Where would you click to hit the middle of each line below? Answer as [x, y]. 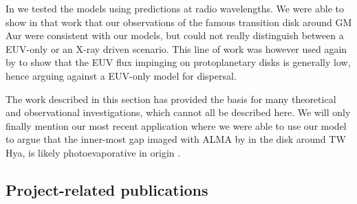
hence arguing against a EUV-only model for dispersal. [121, 75]
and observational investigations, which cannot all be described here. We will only [178, 112]
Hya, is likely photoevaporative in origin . [93, 152]
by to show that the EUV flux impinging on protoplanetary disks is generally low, [178, 62]
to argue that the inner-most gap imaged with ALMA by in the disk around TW [176, 139]
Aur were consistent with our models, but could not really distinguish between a [175, 35]
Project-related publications [107, 189]
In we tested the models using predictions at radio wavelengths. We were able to [175, 8]
